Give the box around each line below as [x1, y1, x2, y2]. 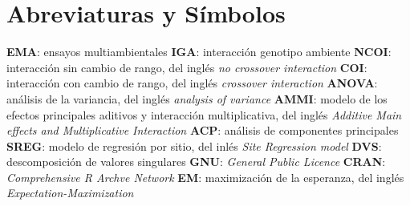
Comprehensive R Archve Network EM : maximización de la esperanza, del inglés [6, 168, 404, 185]
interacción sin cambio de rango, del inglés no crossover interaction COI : [6, 59, 367, 75]
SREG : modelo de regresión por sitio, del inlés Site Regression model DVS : [6, 137, 382, 154]
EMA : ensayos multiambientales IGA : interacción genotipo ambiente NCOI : [6, 43, 392, 60]
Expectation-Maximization [6, 184, 134, 201]
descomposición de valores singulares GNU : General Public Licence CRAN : [6, 153, 386, 170]
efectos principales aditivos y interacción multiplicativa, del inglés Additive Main [6, 106, 402, 123]
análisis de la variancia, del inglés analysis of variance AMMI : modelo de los [6, 90, 388, 107]
